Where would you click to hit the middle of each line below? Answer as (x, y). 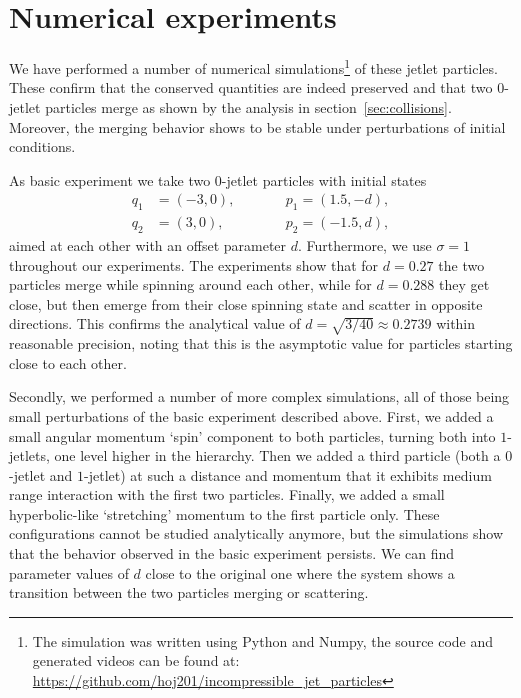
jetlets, (29, 455)
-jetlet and (41, 474)
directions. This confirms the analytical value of (155, 323)
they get (464, 284)
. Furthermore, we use (365, 245)
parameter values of (69, 572)
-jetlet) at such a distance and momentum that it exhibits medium (288, 474)
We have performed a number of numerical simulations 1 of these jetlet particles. (253, 66)
